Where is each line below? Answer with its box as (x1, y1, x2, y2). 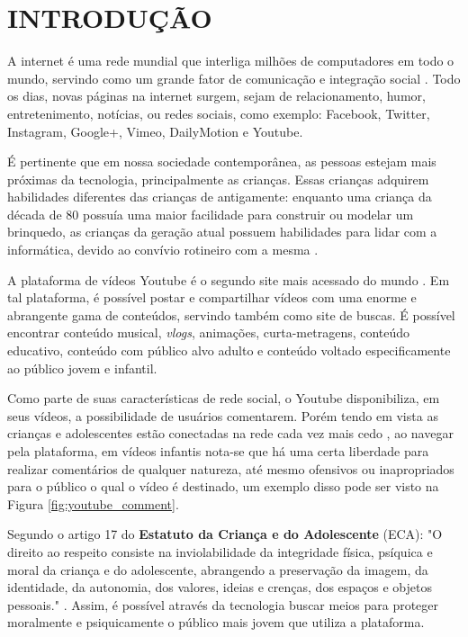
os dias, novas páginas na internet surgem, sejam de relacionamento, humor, (7, 86, 426, 105)
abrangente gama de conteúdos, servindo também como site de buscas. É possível (7, 305, 455, 324)
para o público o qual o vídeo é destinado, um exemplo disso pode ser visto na (7, 477, 439, 496)
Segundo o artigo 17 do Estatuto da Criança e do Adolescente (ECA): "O (7, 525, 443, 543)
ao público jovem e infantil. (7, 358, 157, 377)
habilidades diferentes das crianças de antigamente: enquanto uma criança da (7, 187, 432, 206)
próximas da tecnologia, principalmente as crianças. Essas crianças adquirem (7, 169, 429, 188)
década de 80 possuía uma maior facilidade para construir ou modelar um (7, 204, 414, 223)
